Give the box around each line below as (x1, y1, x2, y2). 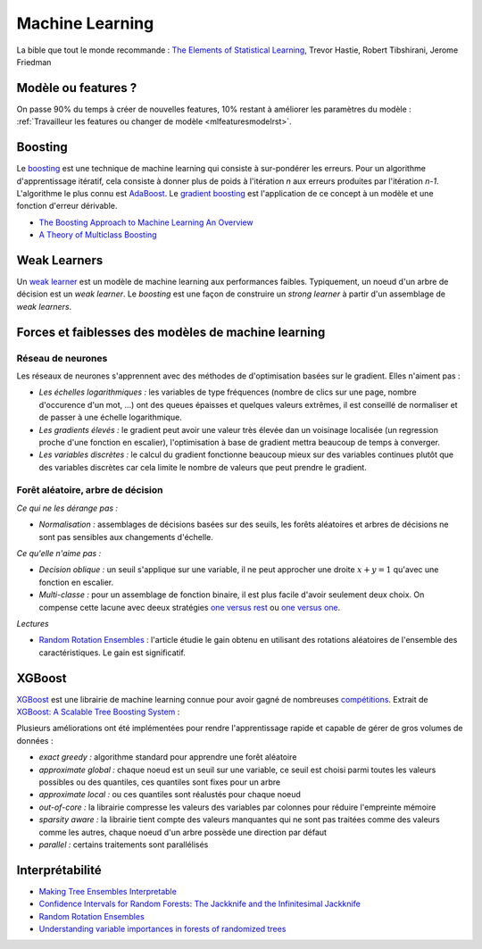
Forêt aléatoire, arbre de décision (16, 484, 163, 496)
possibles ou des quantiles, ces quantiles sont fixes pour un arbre (38, 777, 281, 787)
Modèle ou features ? (16, 80, 137, 96)
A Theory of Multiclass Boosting (38, 229, 157, 240)
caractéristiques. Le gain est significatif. (38, 647, 187, 658)
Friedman (16, 56, 52, 67)
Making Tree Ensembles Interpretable (38, 886, 178, 896)
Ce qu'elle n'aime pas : (16, 547, 102, 558)
